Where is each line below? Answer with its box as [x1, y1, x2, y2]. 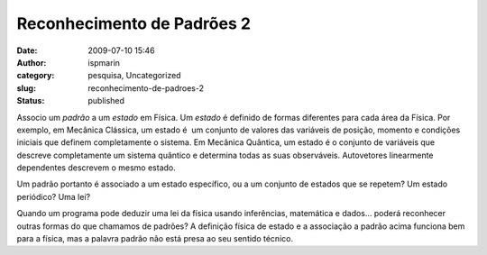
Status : [16, 96, 45, 106]
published [87, 96, 125, 106]
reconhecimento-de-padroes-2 [87, 82, 205, 94]
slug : [16, 82, 36, 94]
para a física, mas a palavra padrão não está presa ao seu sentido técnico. [16, 233, 293, 244]
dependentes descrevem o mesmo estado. [16, 162, 176, 173]
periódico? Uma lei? [16, 191, 90, 202]
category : [16, 70, 55, 81]
